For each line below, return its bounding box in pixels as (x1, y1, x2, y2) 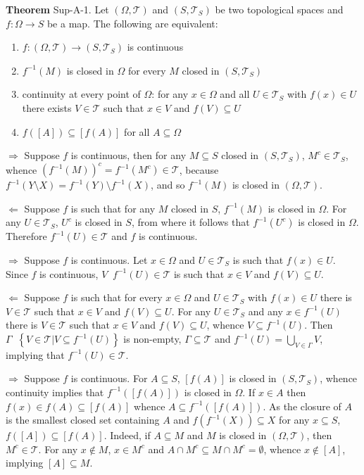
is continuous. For (70, 371, 148, 386)
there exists (22, 100, 72, 115)
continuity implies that (6, 384, 104, 399)
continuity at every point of (22, 87, 141, 101)
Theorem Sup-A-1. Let (6, 2, 109, 16)
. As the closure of (263, 398, 341, 413)
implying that (6, 347, 65, 362)
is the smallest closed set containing (6, 412, 160, 427)
